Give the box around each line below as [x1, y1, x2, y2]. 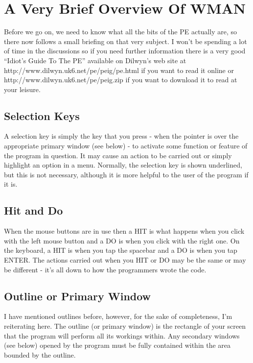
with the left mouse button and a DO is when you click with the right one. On [4, 235, 240, 245]
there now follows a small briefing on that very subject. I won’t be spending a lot [4, 36, 247, 46]
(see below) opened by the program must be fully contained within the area [4, 340, 231, 350]
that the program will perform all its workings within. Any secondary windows [4, 330, 240, 340]
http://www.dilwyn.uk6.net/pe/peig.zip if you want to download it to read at [4, 74, 237, 85]
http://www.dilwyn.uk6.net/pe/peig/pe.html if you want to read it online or [4, 65, 234, 75]
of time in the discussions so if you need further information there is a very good [4, 46, 246, 56]
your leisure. [4, 84, 41, 94]
